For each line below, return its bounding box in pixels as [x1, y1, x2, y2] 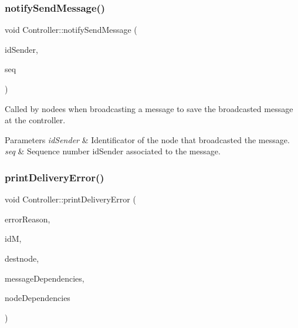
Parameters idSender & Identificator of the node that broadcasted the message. [5, 133, 290, 146]
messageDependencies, [5, 272, 84, 284]
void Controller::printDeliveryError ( [5, 193, 136, 205]
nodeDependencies [5, 292, 70, 304]
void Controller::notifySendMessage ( [5, 23, 137, 36]
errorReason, [5, 212, 50, 225]
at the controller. [5, 114, 66, 126]
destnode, [5, 252, 39, 264]
